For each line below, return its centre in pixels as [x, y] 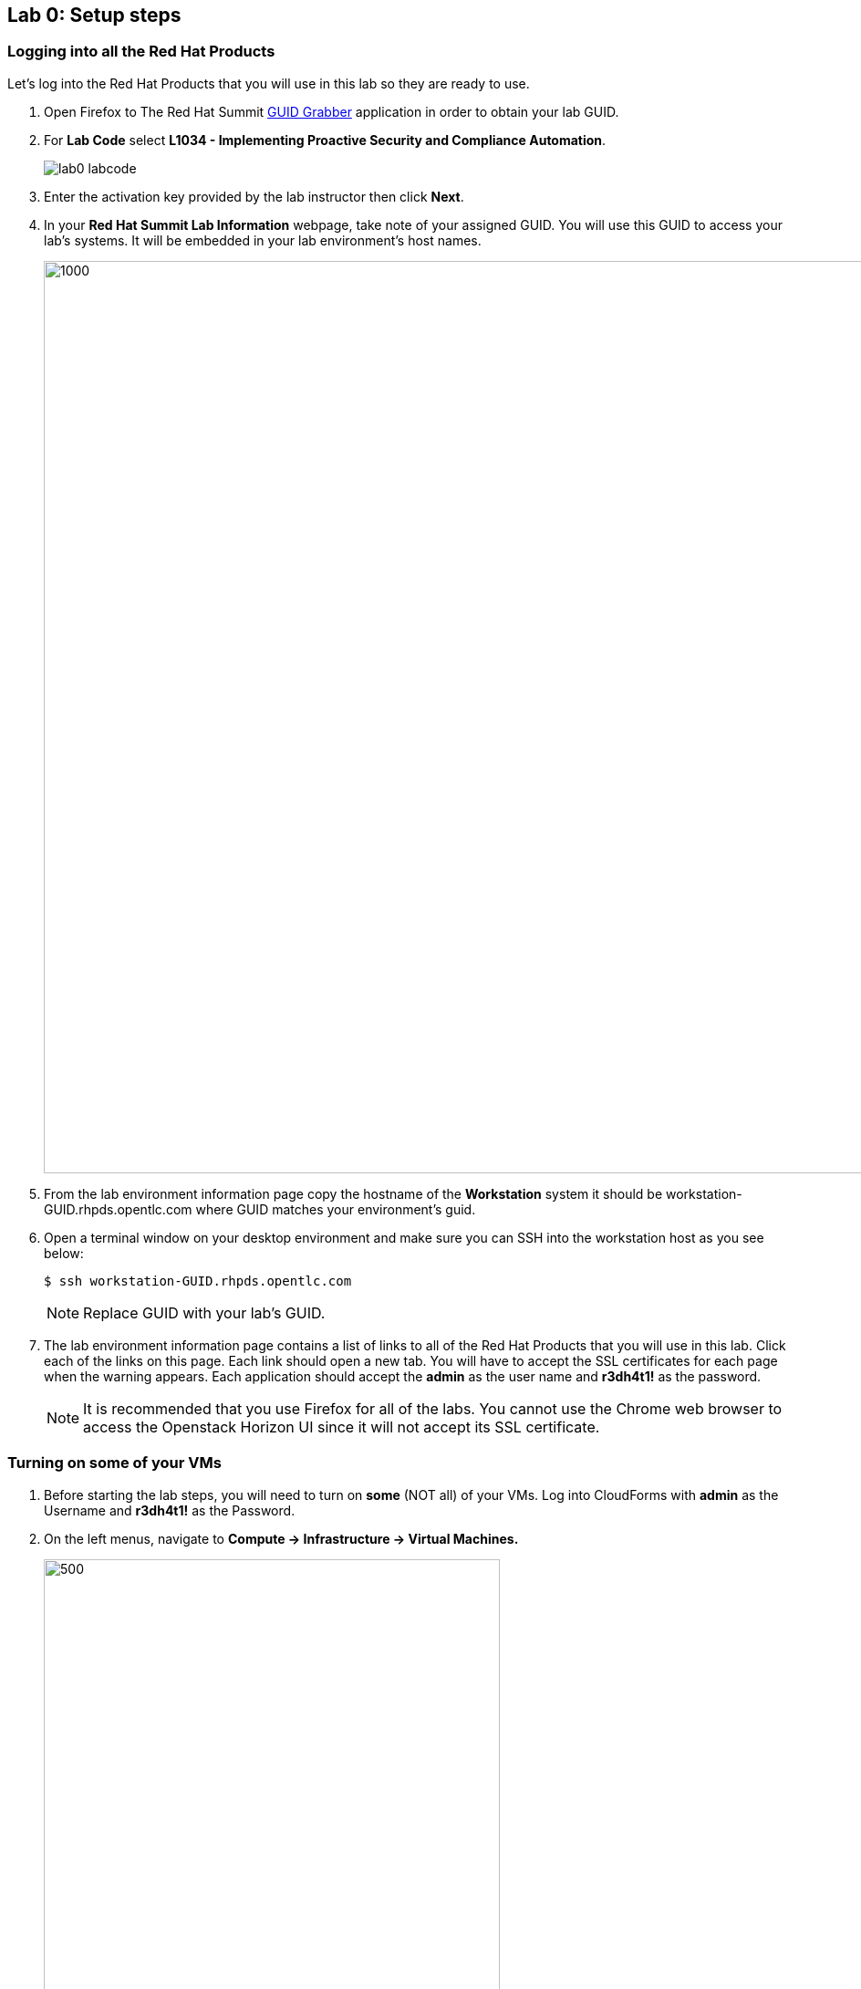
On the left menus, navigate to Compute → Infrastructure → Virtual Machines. [281, 1538]
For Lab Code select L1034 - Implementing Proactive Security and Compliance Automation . [325, 140]
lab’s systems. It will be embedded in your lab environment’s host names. [263, 240]
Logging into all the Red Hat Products [141, 52]
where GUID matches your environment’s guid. [336, 1209]
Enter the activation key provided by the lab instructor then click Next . [254, 196]
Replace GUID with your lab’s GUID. [204, 1312]
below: [64, 1253]
